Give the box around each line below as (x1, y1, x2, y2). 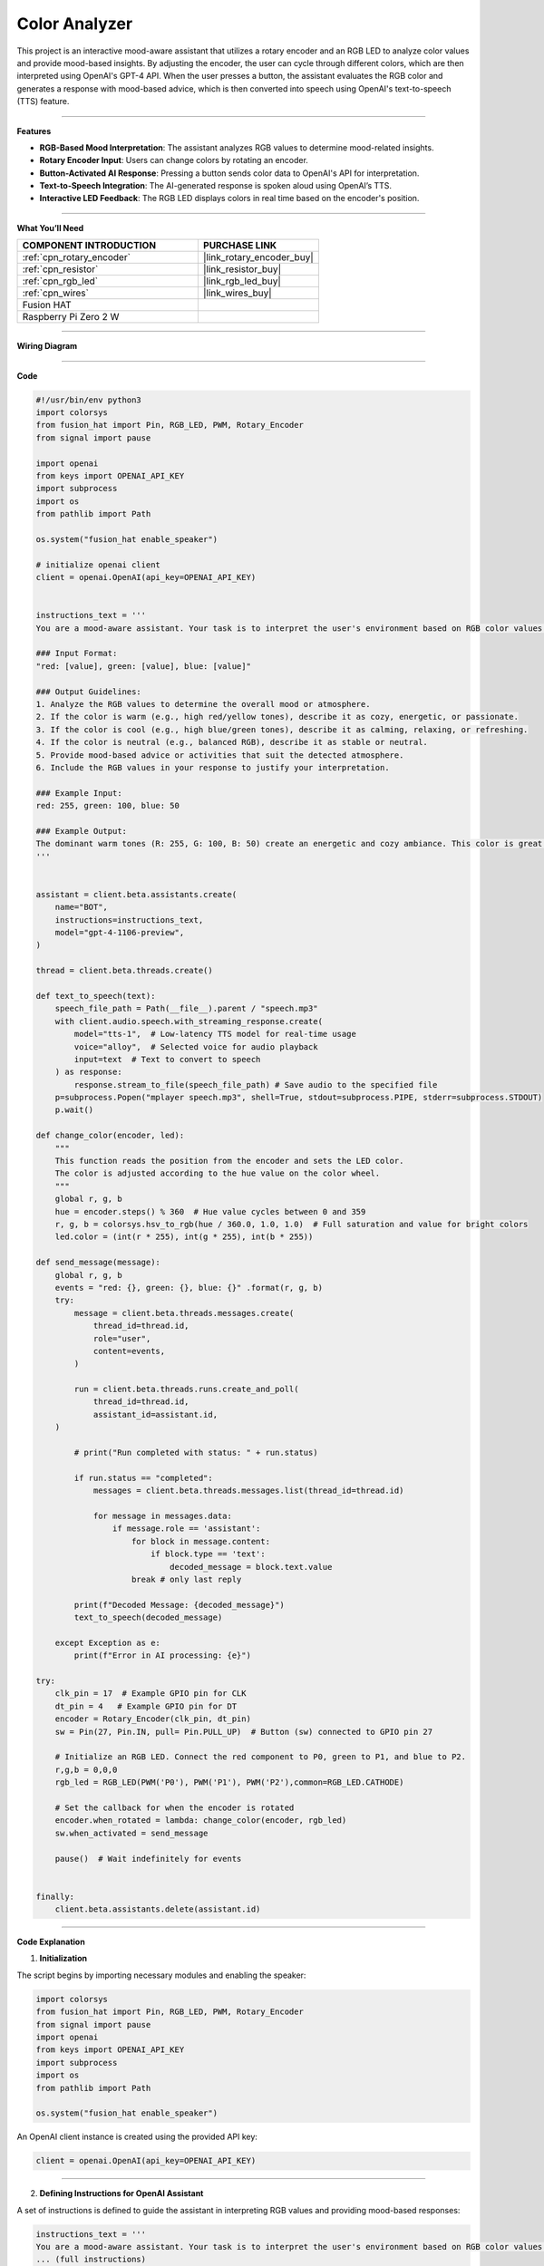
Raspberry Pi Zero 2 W (22, 311, 120, 324)
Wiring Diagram (16, 341, 78, 352)
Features (16, 125, 52, 136)
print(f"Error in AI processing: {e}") (73, 1651, 251, 1661)
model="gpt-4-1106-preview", (54, 927, 185, 938)
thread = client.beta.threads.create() (35, 965, 213, 976)
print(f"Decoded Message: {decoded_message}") (73, 1600, 285, 1610)
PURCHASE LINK (202, 239, 277, 252)
